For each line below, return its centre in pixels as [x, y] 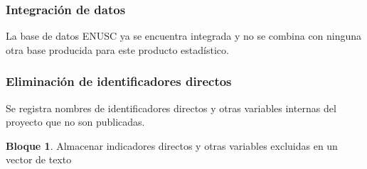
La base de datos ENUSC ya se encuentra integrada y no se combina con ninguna [184, 36]
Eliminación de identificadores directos [119, 81]
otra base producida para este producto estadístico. [117, 49]
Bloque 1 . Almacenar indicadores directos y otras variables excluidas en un [172, 145]
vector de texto [39, 159]
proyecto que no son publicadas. [75, 122]
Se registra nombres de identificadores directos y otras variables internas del [171, 108]
